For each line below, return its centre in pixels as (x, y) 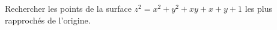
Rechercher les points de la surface (68, 8)
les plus (259, 8)
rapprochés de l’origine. (48, 20)
